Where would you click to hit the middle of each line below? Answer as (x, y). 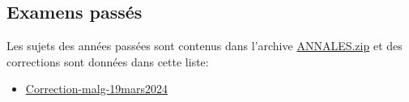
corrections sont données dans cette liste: (108, 61)
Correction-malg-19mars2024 (96, 89)
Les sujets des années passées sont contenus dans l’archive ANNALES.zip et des (204, 46)
